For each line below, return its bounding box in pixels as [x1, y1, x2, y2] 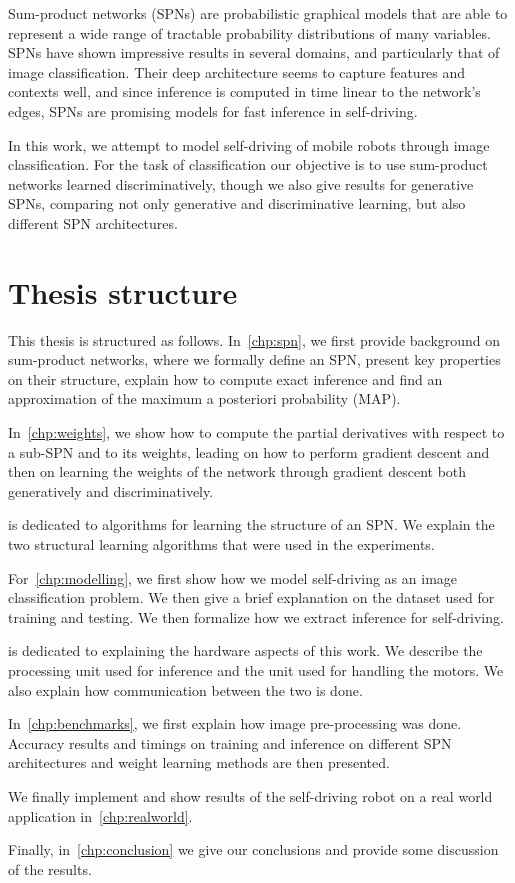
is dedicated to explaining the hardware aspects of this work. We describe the [8, 640, 483, 661]
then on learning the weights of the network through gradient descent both [8, 461, 467, 482]
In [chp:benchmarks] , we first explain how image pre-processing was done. [8, 713, 462, 734]
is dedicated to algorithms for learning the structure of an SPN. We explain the [8, 514, 495, 535]
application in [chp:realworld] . [8, 805, 193, 826]
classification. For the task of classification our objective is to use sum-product [8, 154, 488, 175]
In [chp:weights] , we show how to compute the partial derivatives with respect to [8, 422, 505, 443]
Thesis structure [8, 271, 238, 312]
